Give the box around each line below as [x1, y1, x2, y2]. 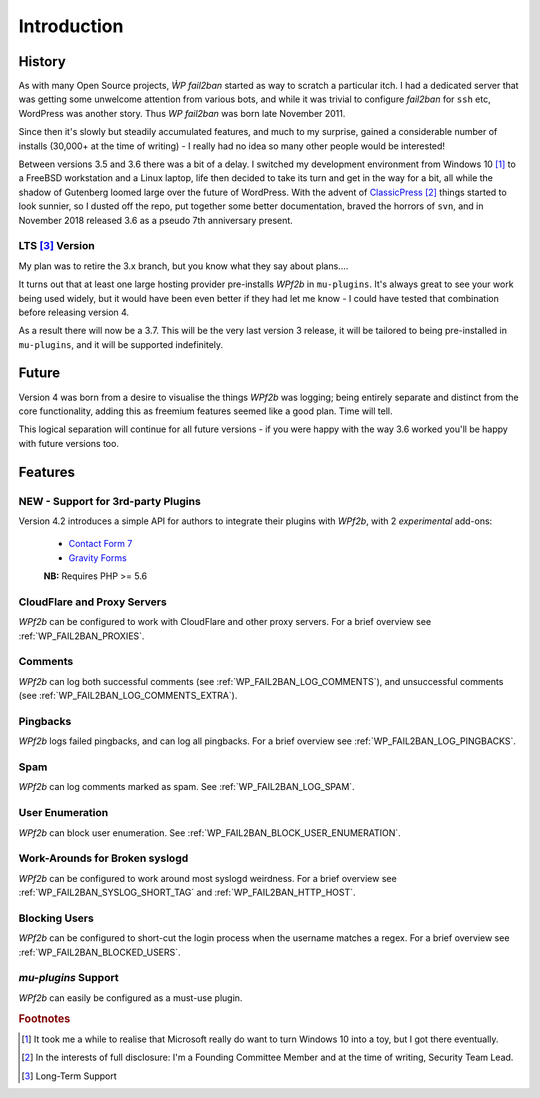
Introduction [18, 15, 124, 37]
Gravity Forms [68, 551, 127, 564]
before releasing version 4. [18, 306, 130, 318]
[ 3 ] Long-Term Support [21, 1070, 117, 1082]
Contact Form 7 [68, 538, 133, 550]
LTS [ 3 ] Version [18, 239, 95, 253]
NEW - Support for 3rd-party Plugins [18, 494, 202, 508]
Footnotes [18, 1011, 71, 1025]
